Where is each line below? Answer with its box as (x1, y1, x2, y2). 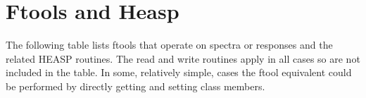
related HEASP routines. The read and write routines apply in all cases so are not (6, 51, 360, 66)
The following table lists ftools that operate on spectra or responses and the (6, 37, 333, 52)
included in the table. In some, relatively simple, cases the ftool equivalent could (6, 65, 352, 80)
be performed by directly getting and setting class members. (6, 78, 265, 93)
